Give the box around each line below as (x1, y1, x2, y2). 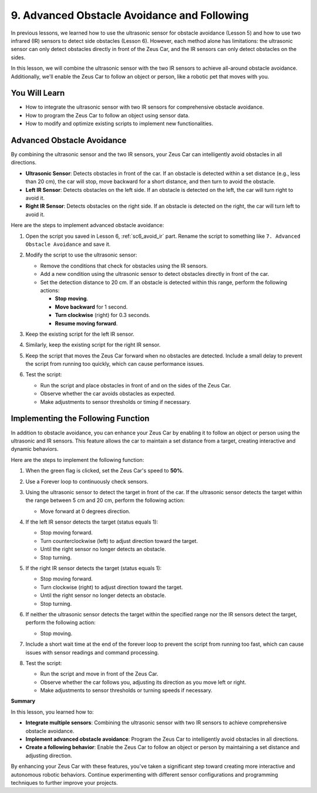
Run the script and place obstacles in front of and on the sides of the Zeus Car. (40, 382, 231, 389)
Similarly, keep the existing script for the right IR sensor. (25, 341, 161, 349)
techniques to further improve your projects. (11, 779, 118, 786)
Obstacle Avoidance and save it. (25, 241, 111, 248)
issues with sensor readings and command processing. (25, 649, 160, 656)
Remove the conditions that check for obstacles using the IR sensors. (40, 262, 208, 269)
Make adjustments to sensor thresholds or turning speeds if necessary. (40, 687, 213, 694)
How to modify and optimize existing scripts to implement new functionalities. (25, 120, 214, 127)
